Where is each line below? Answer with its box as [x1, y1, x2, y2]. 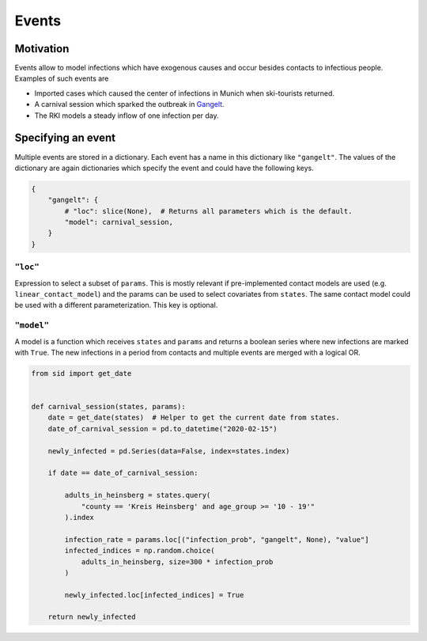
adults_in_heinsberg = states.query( [64, 491, 211, 500]
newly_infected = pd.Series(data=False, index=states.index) [47, 446, 290, 455]
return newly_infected [47, 613, 136, 621]
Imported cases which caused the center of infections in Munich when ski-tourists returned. [34, 88, 335, 98]
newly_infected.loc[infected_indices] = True [64, 590, 244, 599]
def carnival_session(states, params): [31, 402, 186, 412]
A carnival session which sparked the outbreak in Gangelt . [34, 100, 225, 109]
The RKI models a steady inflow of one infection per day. [34, 111, 219, 120]
